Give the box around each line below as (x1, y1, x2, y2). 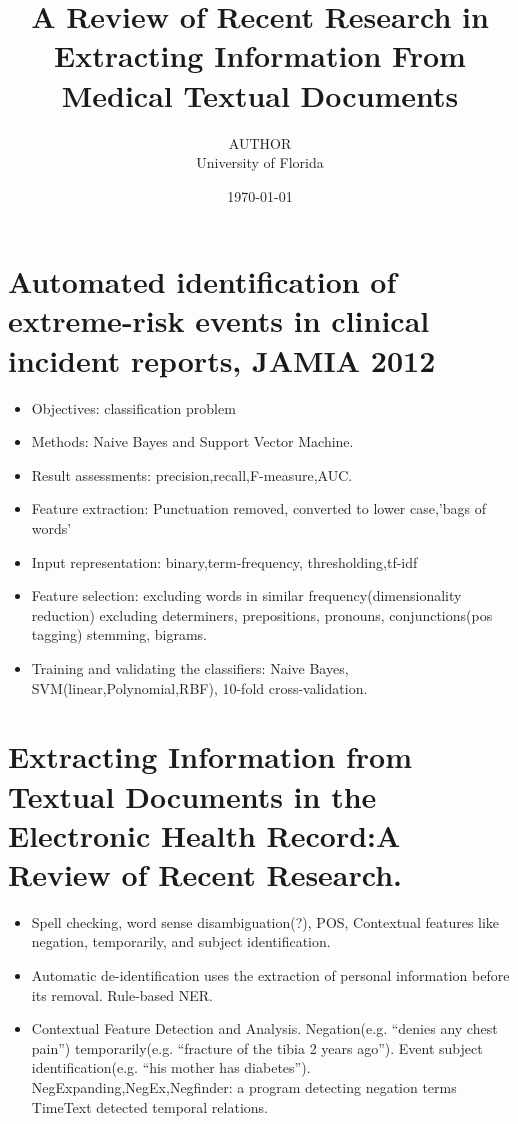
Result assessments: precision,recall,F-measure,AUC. (31, 464, 353, 485)
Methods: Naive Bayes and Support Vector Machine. (31, 431, 354, 452)
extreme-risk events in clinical (8, 300, 430, 341)
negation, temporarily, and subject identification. (31, 931, 331, 952)
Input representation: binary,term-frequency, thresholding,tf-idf (31, 551, 418, 572)
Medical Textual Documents (61, 74, 459, 115)
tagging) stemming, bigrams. (31, 624, 207, 645)
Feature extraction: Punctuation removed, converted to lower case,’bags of (31, 498, 486, 519)
